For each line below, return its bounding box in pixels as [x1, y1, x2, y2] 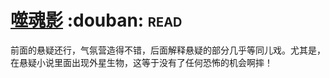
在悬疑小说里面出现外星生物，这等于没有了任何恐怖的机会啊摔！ [10, 56, 273, 68]
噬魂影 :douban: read [10, 9, 183, 32]
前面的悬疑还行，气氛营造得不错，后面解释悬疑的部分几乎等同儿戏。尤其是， [10, 44, 326, 56]
